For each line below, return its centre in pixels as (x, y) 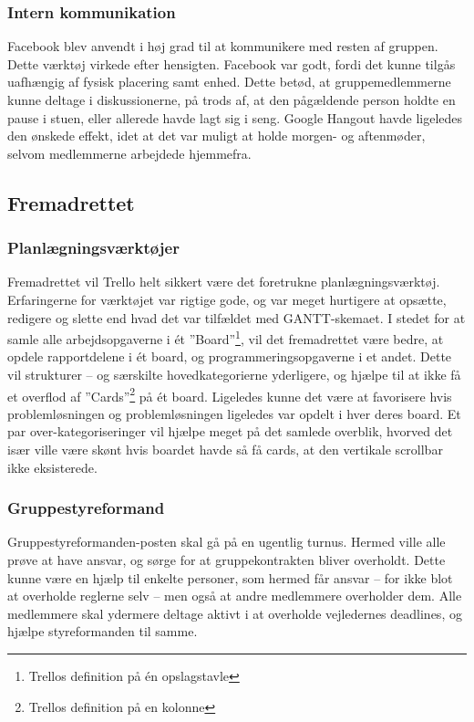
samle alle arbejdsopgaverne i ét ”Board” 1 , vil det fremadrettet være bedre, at (226, 337)
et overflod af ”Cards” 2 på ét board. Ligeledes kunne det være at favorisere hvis (230, 394)
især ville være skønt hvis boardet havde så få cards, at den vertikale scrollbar (225, 450)
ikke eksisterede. (52, 467)
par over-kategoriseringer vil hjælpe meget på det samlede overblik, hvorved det (230, 431)
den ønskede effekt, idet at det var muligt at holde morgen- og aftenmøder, (216, 136)
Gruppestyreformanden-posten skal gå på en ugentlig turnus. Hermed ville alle (227, 542)
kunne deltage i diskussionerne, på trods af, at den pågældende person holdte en (232, 99)
